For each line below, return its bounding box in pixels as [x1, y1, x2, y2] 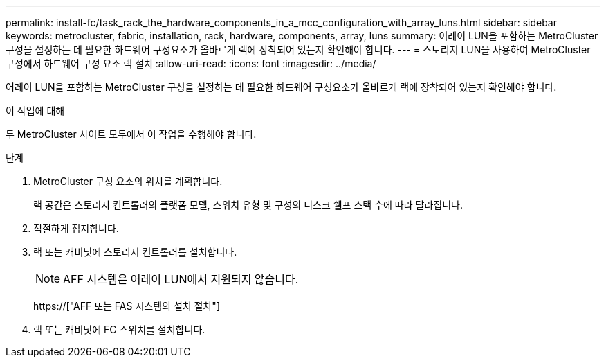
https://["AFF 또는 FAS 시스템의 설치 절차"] [33, 300, 220, 312]
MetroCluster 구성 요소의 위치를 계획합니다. [33, 175, 223, 187]
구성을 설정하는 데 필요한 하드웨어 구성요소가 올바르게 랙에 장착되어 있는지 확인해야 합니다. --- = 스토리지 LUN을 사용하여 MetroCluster [6, 44, 591, 55]
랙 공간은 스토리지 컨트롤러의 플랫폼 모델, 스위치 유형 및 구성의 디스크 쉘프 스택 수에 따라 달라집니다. [33, 199, 463, 211]
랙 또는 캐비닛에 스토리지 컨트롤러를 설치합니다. [33, 246, 237, 258]
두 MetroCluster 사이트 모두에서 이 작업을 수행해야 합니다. [6, 128, 257, 140]
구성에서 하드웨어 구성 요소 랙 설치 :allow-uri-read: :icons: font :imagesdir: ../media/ [6, 57, 376, 69]
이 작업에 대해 [6, 105, 65, 116]
